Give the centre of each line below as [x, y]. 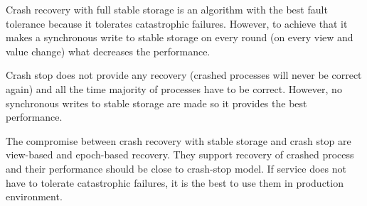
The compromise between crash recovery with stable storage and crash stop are [179, 140]
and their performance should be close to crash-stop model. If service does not [176, 168]
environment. [34, 196]
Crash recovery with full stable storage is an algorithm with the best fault [167, 9]
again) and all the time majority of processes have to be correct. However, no [174, 88]
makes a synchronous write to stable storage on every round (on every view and [180, 37]
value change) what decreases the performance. [108, 51]
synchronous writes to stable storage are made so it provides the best [156, 103]
